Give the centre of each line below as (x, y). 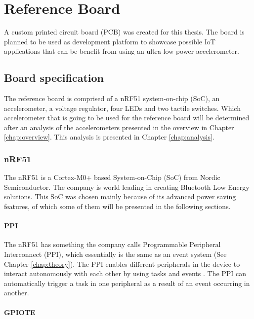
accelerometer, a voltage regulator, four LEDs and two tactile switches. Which (122, 108)
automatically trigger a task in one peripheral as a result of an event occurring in (127, 283)
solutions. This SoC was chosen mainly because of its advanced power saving (120, 196)
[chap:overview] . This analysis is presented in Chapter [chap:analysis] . (109, 137)
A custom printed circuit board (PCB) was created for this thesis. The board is (124, 32)
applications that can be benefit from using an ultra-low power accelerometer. (122, 51)
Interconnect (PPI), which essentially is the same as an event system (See (115, 254)
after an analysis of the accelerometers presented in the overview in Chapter (119, 127)
